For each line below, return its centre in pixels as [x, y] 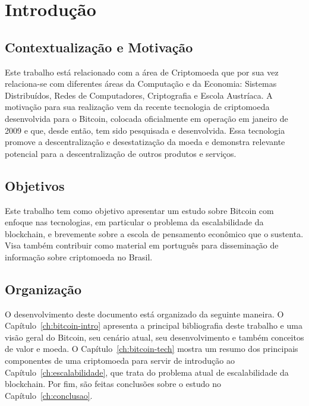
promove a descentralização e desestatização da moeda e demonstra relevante [145, 142]
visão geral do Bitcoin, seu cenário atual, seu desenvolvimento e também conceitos [154, 337]
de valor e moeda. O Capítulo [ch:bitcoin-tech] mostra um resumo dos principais [152, 349]
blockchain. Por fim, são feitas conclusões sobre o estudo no [113, 384]
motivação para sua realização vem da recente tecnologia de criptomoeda [137, 107]
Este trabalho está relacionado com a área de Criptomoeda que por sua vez [142, 72]
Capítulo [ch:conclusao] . [49, 395]
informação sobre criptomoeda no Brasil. [79, 256]
